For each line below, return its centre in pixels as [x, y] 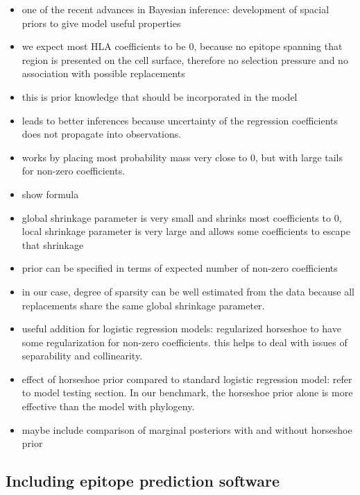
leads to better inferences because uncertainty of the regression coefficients [180, 120]
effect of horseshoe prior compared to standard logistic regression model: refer [187, 379]
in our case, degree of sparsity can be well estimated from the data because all [188, 291]
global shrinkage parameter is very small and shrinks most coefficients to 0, [182, 217]
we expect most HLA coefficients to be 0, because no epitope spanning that [182, 46]
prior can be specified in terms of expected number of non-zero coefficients [180, 268]
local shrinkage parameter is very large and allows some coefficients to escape [186, 231]
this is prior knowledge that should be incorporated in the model [160, 96]
